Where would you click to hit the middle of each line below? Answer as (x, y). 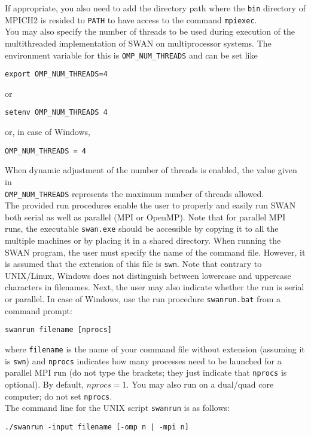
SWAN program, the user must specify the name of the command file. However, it (155, 252)
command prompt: (39, 310)
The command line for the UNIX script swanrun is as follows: (117, 408)
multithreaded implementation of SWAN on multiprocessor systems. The (138, 43)
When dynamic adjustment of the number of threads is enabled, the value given (151, 170)
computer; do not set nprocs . (59, 396)
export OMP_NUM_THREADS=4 (56, 74)
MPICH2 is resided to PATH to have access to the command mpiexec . (131, 19)
